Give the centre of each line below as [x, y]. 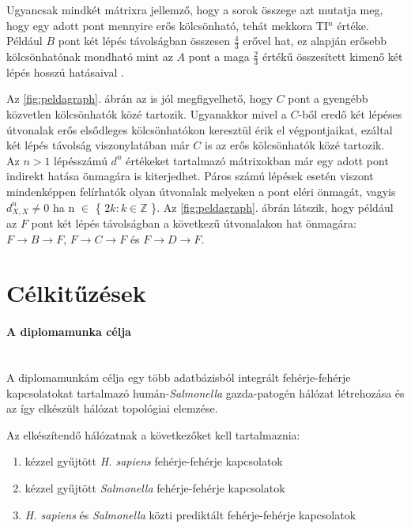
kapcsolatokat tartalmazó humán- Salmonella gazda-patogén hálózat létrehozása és [205, 392]
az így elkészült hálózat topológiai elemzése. [112, 408]
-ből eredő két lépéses [350, 114]
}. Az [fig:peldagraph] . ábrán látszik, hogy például [272, 207]
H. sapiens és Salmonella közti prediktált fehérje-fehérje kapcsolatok [190, 514]
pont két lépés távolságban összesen [144, 41]
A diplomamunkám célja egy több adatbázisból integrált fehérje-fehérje [179, 377]
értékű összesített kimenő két [332, 57]
